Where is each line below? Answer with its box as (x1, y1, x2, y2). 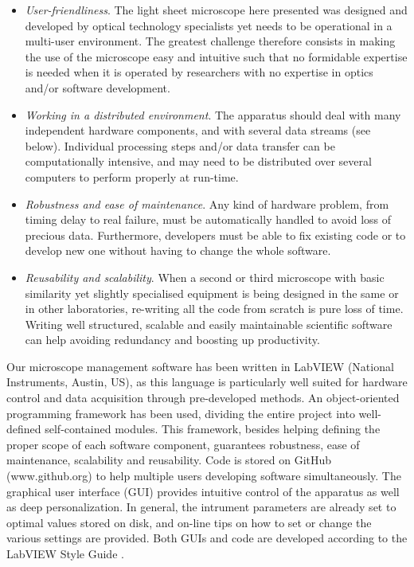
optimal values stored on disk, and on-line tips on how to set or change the (6, 514, 372, 530)
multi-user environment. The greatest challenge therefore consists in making (25, 33, 396, 49)
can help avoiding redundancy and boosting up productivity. (25, 331, 320, 348)
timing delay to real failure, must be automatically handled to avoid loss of (25, 211, 392, 228)
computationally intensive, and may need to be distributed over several (25, 153, 372, 170)
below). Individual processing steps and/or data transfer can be (25, 137, 335, 154)
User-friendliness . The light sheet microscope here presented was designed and (25, 2, 408, 18)
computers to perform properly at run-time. (25, 168, 239, 185)
